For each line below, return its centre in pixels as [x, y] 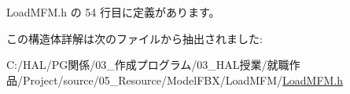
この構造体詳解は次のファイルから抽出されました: [134, 38]
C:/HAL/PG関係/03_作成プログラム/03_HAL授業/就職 [148, 65]
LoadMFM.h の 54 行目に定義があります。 [113, 12]
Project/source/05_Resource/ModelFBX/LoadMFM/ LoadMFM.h [183, 80]
